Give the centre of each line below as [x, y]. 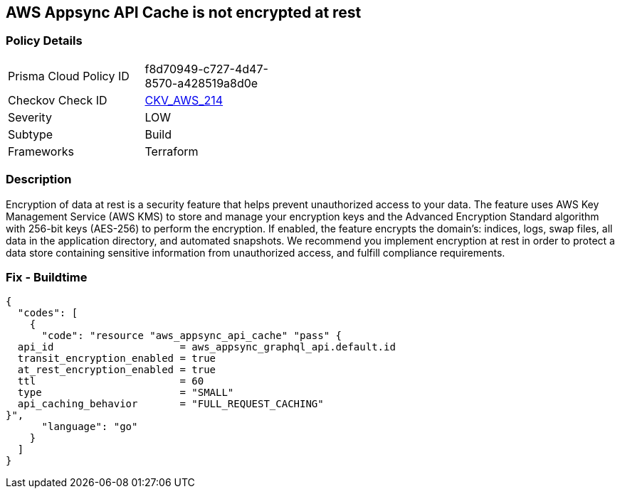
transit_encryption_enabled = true [117, 359]
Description [39, 179]
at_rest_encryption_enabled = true [117, 370]
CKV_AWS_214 [184, 100]
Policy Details [44, 41]
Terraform [172, 151]
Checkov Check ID [58, 100]
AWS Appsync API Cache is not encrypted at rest [184, 12]
